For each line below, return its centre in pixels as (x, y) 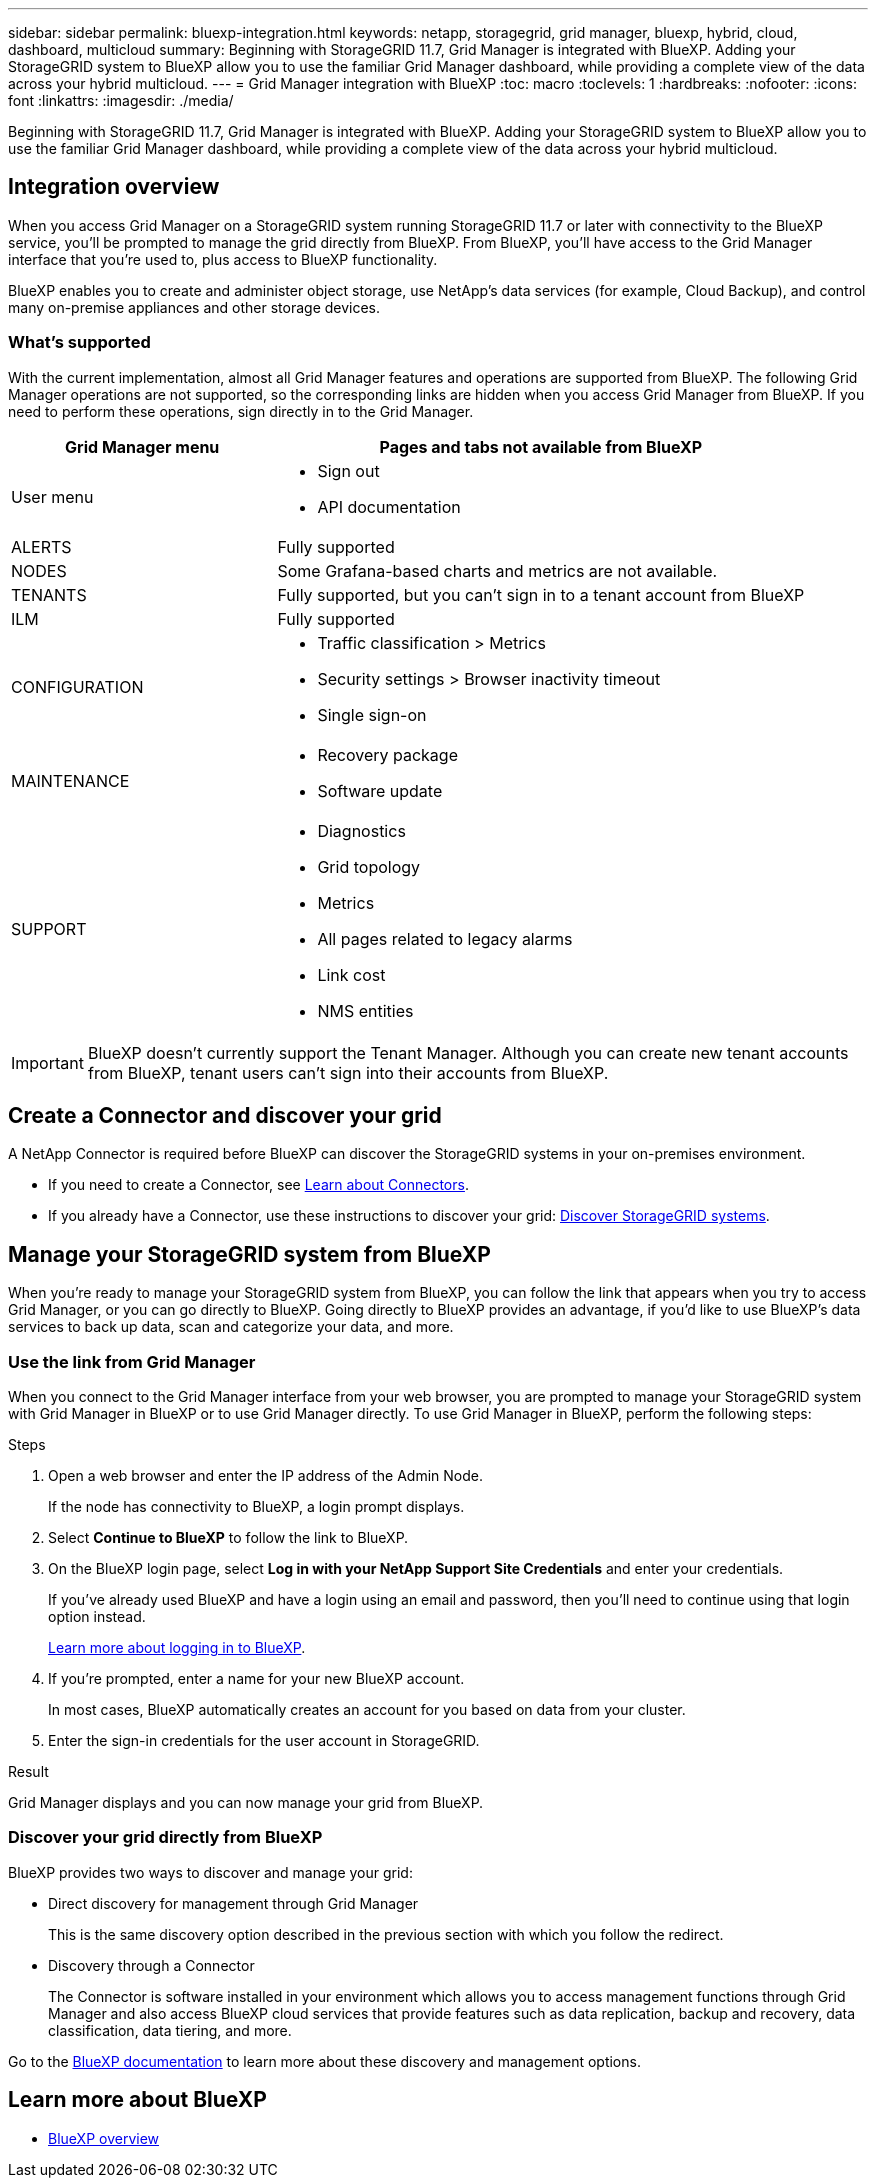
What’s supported (79, 342)
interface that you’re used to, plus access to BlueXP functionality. (223, 259)
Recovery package (387, 754)
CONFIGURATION (77, 686)
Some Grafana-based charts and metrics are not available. (497, 570)
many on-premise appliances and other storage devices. (194, 307)
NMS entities (365, 1010)
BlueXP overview (104, 2138)
